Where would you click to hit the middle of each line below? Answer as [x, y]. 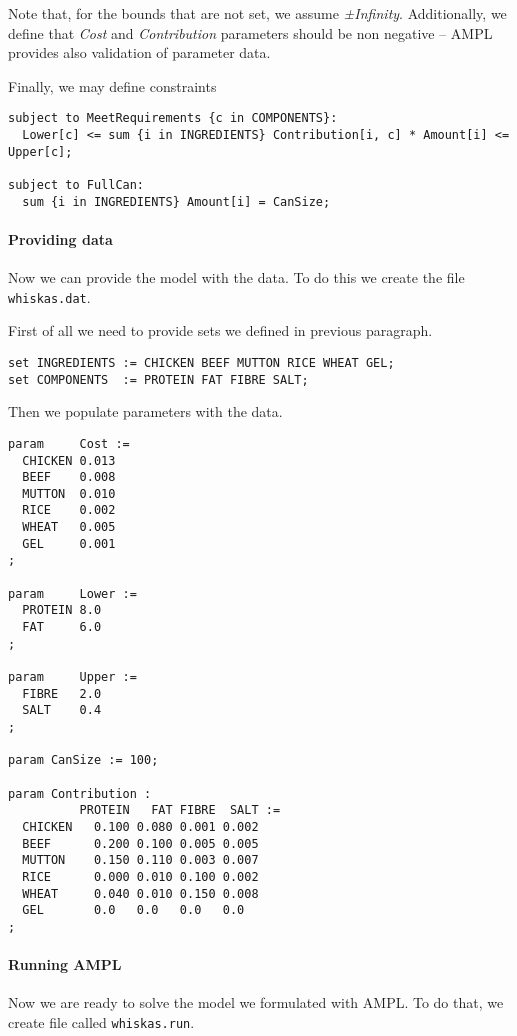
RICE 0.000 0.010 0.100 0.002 [140, 876]
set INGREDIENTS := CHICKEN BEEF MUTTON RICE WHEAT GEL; [201, 362]
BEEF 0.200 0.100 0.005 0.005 [140, 843]
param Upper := [72, 677]
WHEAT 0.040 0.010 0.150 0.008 [140, 893]
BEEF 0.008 [69, 477]
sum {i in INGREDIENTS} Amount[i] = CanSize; [176, 201]
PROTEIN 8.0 [62, 610]
